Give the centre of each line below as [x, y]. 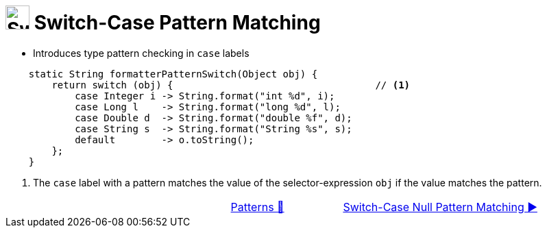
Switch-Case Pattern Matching [177, 23]
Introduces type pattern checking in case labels [141, 53]
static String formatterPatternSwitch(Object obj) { [173, 74]
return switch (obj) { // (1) [231, 85]
